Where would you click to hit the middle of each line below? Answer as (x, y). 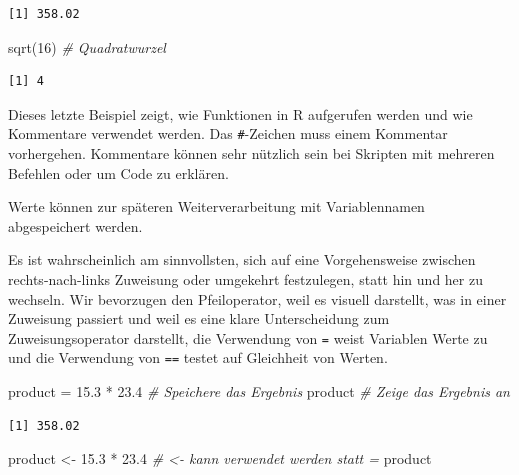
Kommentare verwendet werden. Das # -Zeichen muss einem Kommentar (228, 133)
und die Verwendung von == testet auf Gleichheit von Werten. (198, 357)
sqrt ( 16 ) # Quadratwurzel (87, 46)
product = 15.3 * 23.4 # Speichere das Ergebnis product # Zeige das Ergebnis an (259, 391)
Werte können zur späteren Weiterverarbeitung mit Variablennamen (216, 206)
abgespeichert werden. (75, 225)
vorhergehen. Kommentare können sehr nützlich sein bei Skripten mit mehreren (251, 153)
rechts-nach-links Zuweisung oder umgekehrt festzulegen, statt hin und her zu (245, 279)
